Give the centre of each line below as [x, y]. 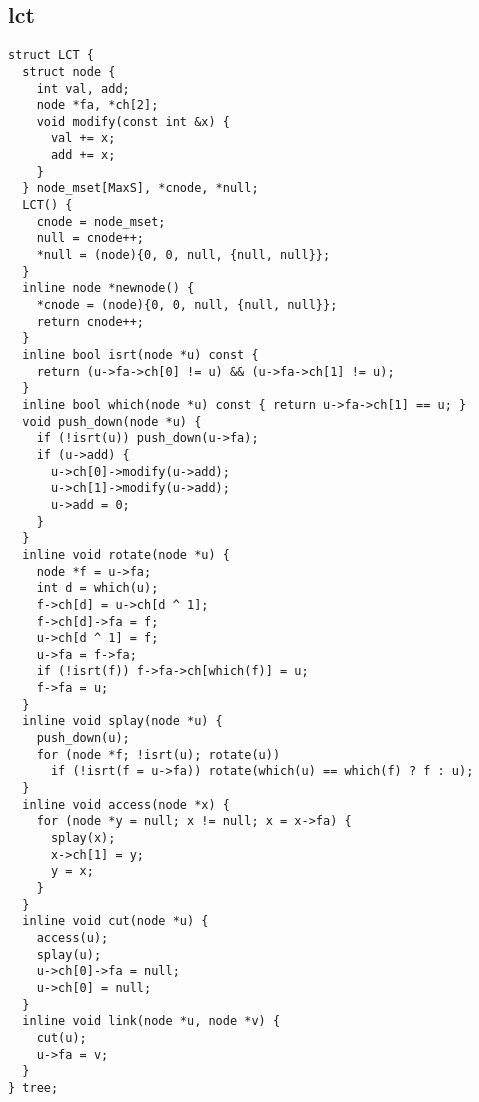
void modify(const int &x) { [133, 121]
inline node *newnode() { [108, 288]
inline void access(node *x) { [126, 804]
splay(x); [83, 838]
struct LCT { [51, 55]
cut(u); [61, 1037]
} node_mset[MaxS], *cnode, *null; [140, 188]
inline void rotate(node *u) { [126, 554]
